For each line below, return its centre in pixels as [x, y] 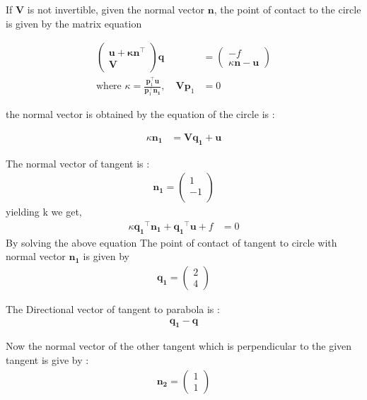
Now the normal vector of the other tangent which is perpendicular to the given [179, 346]
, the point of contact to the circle [287, 9]
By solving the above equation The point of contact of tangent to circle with [171, 242]
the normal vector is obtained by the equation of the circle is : [140, 114]
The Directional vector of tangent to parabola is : [113, 308]
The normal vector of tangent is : [78, 163]
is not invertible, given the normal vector [116, 9]
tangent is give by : [47, 359]
